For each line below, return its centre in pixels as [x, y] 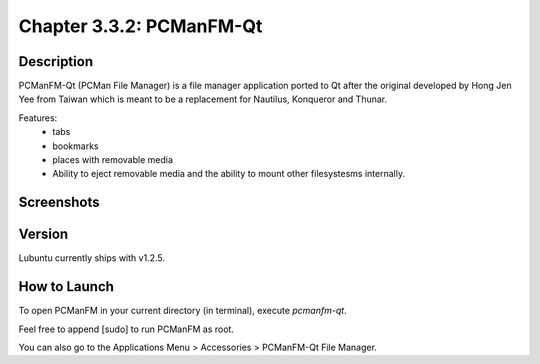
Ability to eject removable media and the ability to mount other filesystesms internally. [228, 174]
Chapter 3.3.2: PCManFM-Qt [140, 26]
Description [56, 61]
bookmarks [75, 146]
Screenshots [59, 202]
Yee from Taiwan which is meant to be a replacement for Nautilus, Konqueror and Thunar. [203, 99]
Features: [38, 117]
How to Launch [66, 286]
